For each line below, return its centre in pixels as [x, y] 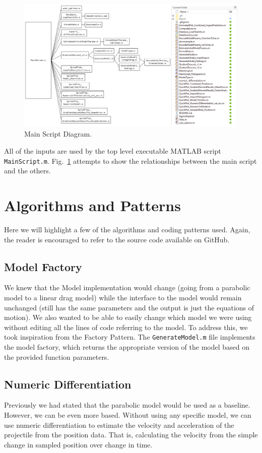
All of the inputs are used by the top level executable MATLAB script [113, 151]
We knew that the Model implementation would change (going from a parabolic [127, 287]
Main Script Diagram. [58, 134]
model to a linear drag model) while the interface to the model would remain [123, 298]
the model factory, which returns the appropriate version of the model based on [127, 347]
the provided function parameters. [57, 357]
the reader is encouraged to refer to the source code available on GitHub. [117, 239]
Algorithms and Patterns [92, 205]
